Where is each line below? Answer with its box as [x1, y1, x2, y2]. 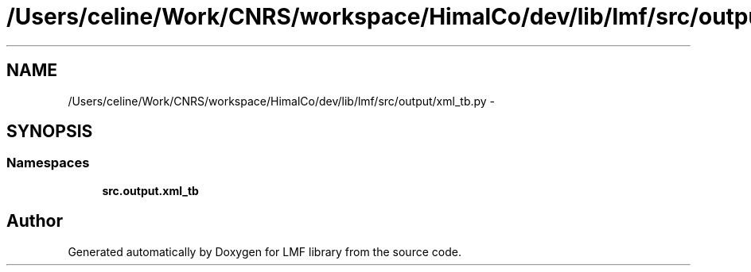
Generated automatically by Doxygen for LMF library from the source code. [68, 244, 461, 259]
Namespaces [6, 155, 90, 171]
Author [6, 211, 63, 232]
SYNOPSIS [6, 121, 93, 142]
